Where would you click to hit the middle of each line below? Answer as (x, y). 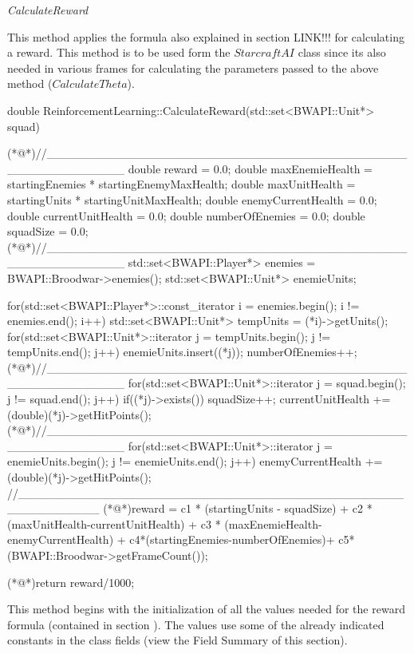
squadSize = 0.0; (48, 231)
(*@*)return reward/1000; (71, 582)
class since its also (342, 52)
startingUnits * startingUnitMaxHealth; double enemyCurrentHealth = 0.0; (192, 199)
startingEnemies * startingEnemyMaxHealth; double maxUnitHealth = (181, 184)
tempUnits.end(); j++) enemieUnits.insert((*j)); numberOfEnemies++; (182, 352)
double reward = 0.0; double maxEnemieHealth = (250, 168)
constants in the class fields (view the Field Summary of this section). (177, 640)
